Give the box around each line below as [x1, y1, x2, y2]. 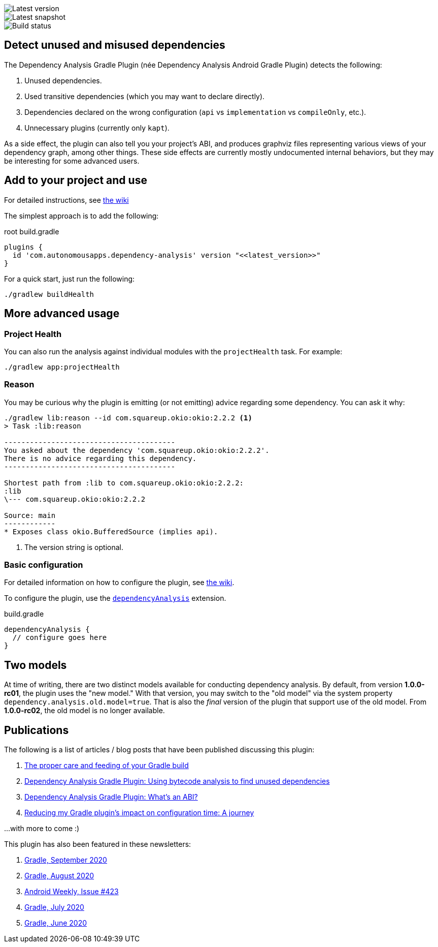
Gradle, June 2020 [24, 919, 87, 928]
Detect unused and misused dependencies [4, 39, 225, 52]
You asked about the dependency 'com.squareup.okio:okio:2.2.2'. [4, 446, 269, 454]
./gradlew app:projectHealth [4, 362, 120, 371]
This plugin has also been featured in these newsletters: [4, 840, 191, 849]
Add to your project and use [4, 174, 147, 187]
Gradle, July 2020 [24, 903, 84, 912]
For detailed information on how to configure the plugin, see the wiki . [4, 578, 234, 587]
